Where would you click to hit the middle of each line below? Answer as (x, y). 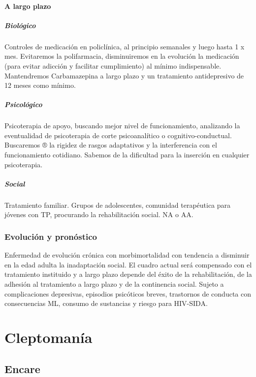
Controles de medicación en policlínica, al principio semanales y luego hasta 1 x (125, 46)
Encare (22, 368)
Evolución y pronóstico (51, 236)
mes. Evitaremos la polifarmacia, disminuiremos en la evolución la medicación (122, 56)
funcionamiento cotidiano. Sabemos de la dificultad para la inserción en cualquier (127, 155)
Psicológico (23, 104)
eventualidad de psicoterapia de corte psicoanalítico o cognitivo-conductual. (118, 135)
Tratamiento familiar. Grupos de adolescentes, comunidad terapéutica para (118, 205)
